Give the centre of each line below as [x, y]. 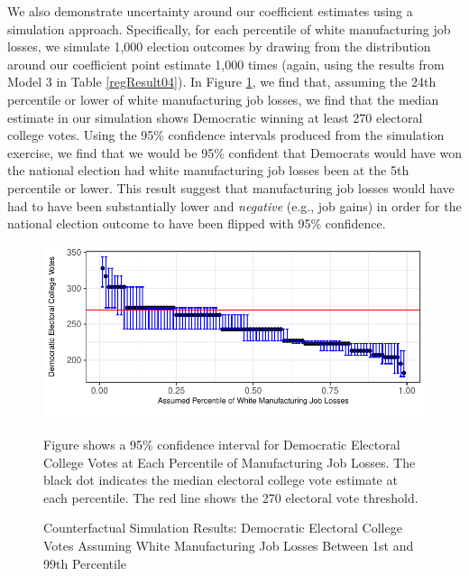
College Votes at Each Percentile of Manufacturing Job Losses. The [230, 462]
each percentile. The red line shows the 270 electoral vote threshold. [231, 497]
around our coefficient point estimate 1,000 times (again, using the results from [226, 64]
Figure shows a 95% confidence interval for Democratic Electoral [222, 445]
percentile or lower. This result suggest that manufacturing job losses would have [231, 187]
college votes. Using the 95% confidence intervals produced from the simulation [226, 135]
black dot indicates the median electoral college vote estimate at [221, 480]
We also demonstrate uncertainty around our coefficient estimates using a [210, 11]
